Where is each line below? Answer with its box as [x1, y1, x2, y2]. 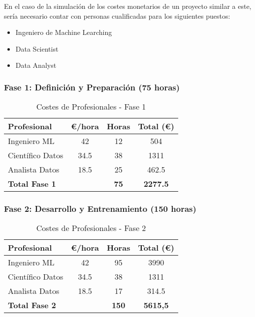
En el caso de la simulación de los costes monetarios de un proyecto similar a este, [4, 1, 252, 11]
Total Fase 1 [8, 178, 56, 190]
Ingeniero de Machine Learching [15, 27, 112, 37]
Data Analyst [15, 60, 57, 70]
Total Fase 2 [8, 299, 56, 311]
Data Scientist [15, 43, 59, 54]
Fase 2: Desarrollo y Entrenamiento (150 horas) [4, 202, 196, 215]
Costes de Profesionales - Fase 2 [36, 222, 146, 234]
